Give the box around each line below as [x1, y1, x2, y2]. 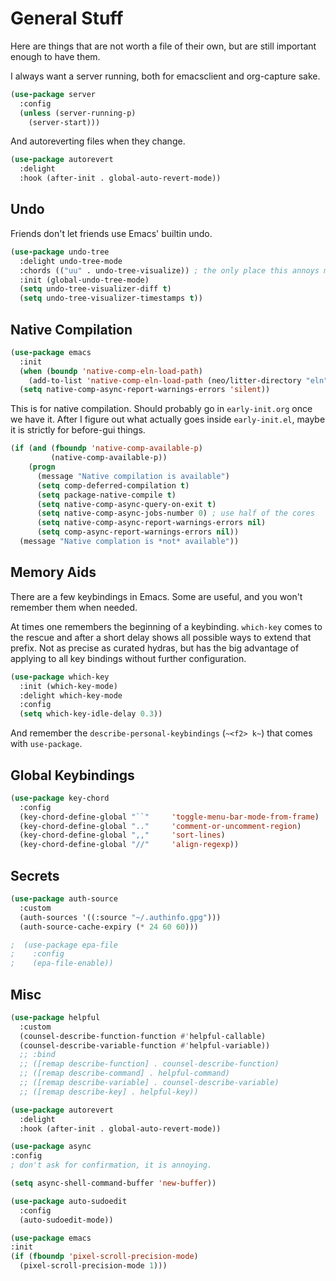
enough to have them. [10, 50, 101, 62]
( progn [28, 462, 56, 472]
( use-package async [10, 1142, 92, 1152]
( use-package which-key [10, 672, 110, 682]
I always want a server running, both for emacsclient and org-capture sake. [10, 70, 321, 82]
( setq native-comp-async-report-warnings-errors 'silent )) [19, 385, 271, 395]
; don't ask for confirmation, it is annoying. [10, 1160, 213, 1171]
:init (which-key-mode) [19, 681, 118, 691]
